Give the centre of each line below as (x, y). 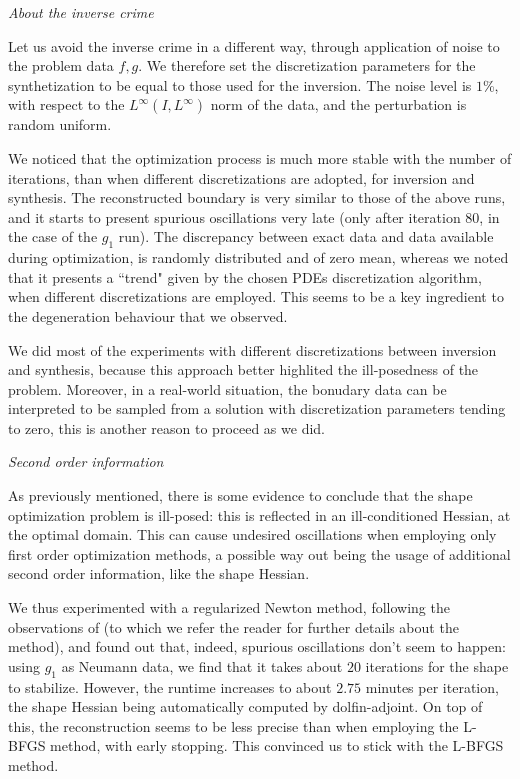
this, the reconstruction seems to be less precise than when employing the (233, 725)
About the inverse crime (81, 12)
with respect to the (66, 104)
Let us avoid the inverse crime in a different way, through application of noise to (254, 45)
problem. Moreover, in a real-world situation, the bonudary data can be (227, 388)
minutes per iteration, (432, 686)
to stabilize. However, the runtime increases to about (170, 686)
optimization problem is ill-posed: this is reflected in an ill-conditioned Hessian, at (259, 514)
